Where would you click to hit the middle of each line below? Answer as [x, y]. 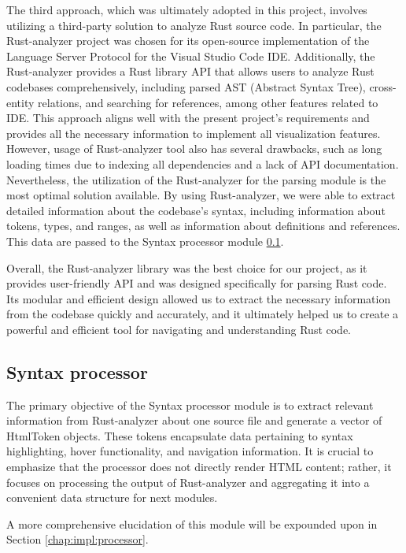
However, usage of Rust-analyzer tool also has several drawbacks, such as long [194, 148]
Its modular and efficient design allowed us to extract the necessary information [199, 298]
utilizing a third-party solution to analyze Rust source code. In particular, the [194, 25]
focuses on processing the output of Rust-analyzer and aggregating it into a [188, 482]
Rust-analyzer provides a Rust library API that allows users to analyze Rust [190, 71]
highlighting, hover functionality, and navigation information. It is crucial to [190, 451]
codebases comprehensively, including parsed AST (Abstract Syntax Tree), [186, 86]
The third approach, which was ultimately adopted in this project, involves [187, 9]
